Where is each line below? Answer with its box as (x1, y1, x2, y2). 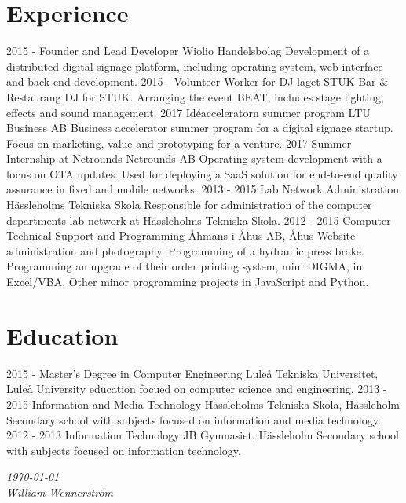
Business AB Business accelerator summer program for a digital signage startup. (6, 119, 393, 136)
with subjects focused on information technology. (6, 442, 241, 458)
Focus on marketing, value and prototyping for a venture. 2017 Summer (6, 134, 352, 151)
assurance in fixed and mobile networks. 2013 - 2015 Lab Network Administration (6, 181, 400, 197)
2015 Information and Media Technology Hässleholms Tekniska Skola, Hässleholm (6, 395, 401, 412)
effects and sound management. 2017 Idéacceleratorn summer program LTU (6, 104, 371, 120)
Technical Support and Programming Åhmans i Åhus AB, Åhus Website (6, 227, 356, 244)
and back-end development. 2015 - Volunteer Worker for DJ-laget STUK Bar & (6, 73, 389, 90)
